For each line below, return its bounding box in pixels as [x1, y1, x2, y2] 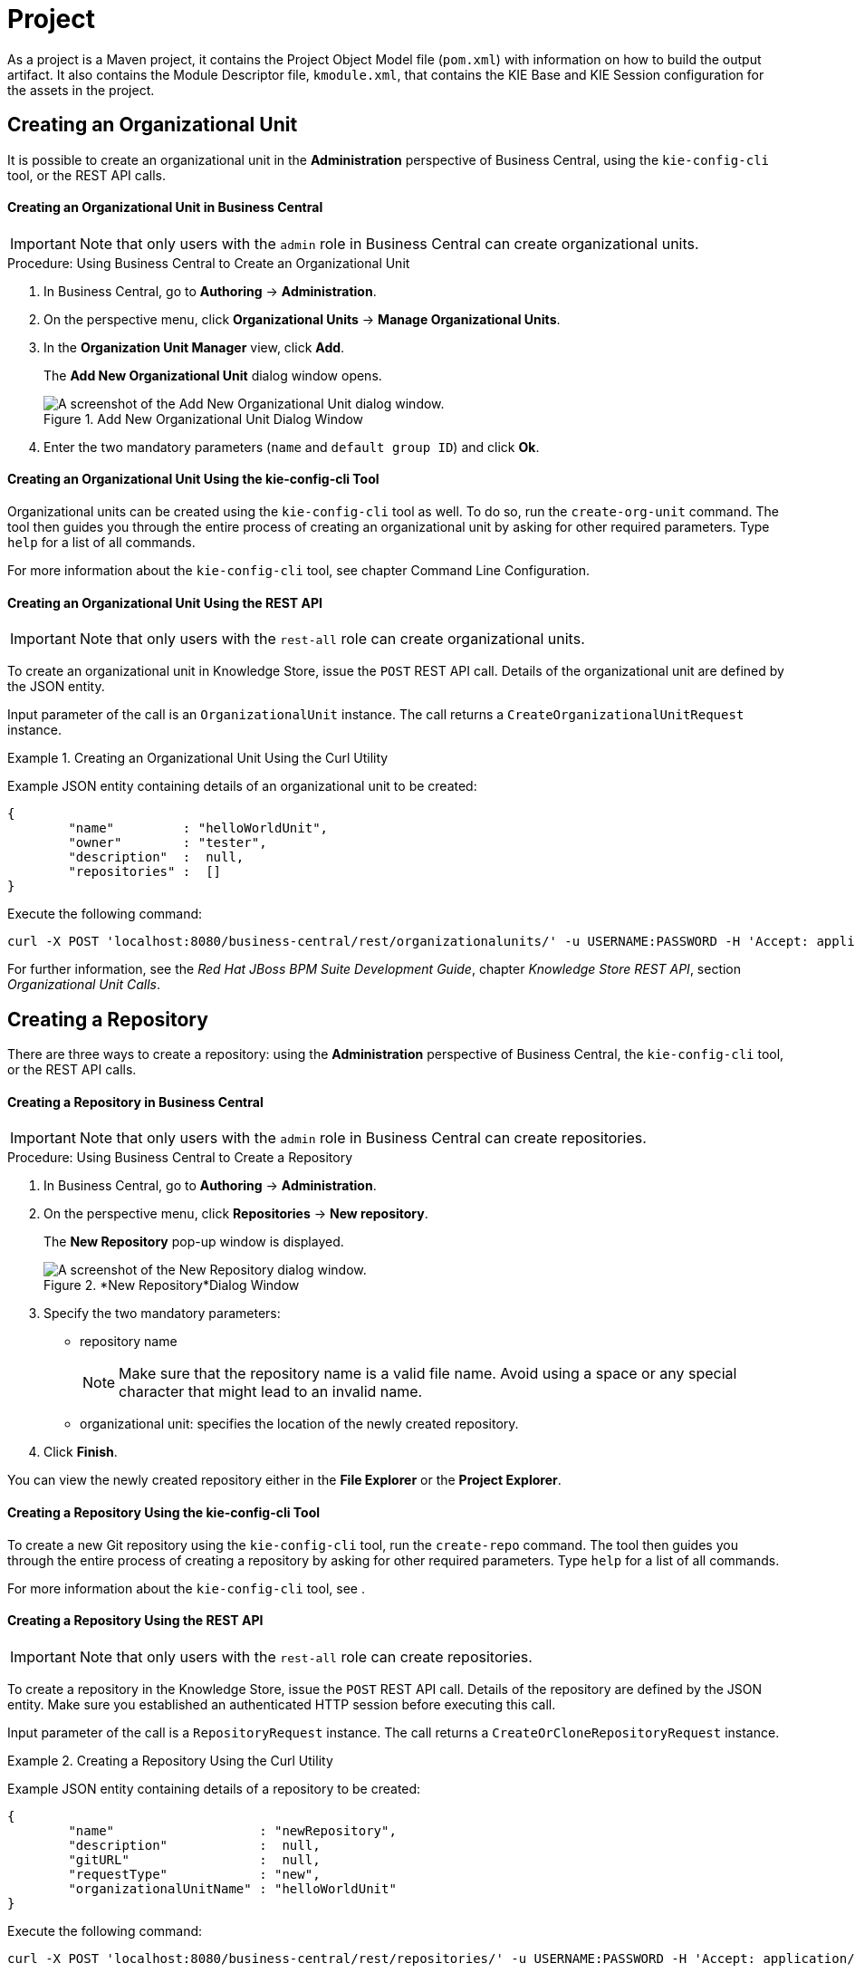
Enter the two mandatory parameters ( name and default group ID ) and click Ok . [43, 438, 540, 455]
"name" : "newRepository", [68, 1823, 397, 1838]
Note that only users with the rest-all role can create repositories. [79, 1647, 533, 1666]
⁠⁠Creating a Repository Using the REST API [7, 1612, 264, 1629]
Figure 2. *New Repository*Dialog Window [43, 1277, 300, 1294]
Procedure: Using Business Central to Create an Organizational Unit [7, 255, 410, 271]
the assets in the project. [7, 82, 155, 98]
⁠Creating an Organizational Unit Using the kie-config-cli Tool [7, 471, 379, 487]
